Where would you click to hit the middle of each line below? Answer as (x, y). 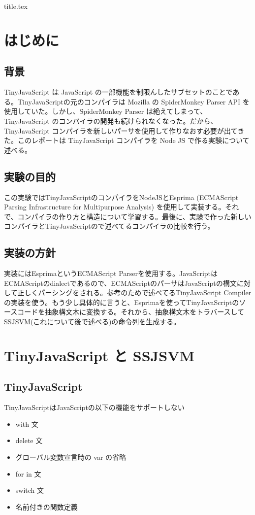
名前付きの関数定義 (47, 506)
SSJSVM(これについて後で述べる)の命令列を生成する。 (92, 322)
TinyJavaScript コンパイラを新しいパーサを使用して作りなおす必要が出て (121, 130)
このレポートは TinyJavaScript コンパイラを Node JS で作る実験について (133, 140)
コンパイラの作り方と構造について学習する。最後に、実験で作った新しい (134, 216)
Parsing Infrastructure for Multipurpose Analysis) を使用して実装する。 (115, 207)
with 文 (27, 424)
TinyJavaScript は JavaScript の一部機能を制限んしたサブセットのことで (118, 92)
